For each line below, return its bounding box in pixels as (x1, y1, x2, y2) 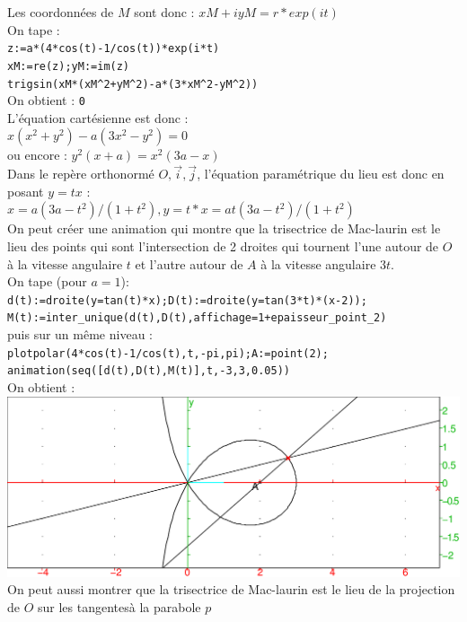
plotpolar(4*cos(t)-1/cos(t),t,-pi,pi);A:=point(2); (7, 346, 329, 360)
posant (7, 181, 44, 200)
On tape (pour (7, 272, 87, 291)
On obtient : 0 (7, 91, 85, 110)
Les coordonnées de (7, 3, 114, 21)
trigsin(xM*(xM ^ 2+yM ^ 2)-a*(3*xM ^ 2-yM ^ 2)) (7, 77, 259, 91)
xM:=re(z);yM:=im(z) (7, 59, 130, 73)
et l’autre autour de (135, 254, 243, 273)
